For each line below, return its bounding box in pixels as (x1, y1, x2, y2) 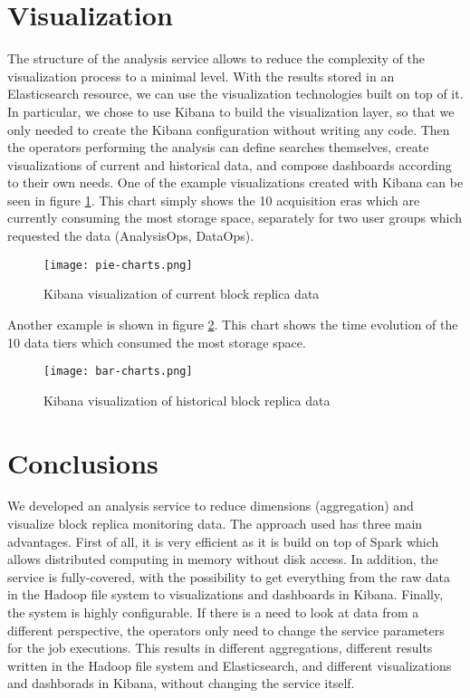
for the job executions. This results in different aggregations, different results (7, 638, 433, 657)
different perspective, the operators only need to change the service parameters (7, 620, 445, 639)
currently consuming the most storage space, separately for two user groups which (7, 208, 463, 227)
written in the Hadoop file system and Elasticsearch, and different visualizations (7, 655, 452, 674)
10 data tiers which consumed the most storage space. (7, 332, 306, 351)
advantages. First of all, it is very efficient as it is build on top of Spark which (7, 531, 439, 550)
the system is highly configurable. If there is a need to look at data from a (7, 603, 419, 622)
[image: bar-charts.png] (43, 365, 193, 378)
